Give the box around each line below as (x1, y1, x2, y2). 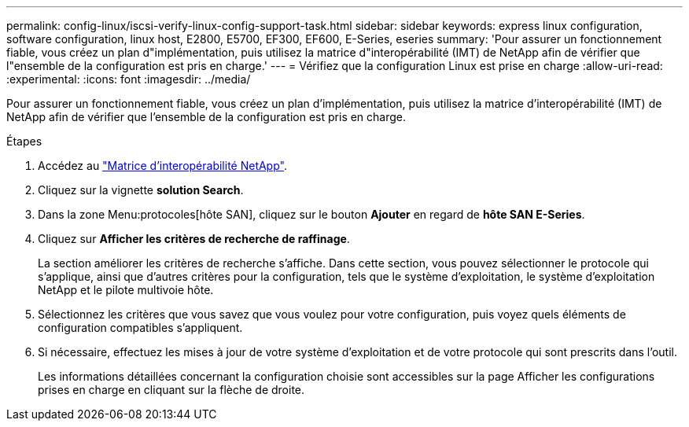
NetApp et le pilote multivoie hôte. (38, 283, 214, 296)
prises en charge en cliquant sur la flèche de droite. (38, 383, 305, 396)
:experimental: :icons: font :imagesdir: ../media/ (6, 72, 251, 86)
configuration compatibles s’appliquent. (38, 321, 243, 334)
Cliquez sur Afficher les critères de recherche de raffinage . (38, 232, 350, 245)
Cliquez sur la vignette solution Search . (38, 183, 244, 197)
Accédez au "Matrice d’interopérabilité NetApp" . (38, 159, 287, 172)
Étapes (6, 134, 42, 148)
